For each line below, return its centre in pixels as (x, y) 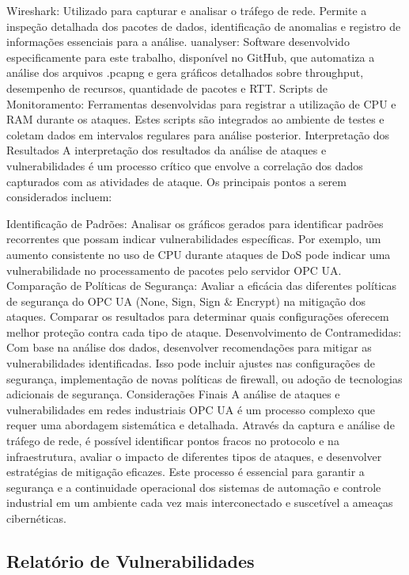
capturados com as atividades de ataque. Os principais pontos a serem (176, 181)
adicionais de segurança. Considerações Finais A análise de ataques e (173, 394)
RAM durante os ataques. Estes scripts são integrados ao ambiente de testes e (195, 119)
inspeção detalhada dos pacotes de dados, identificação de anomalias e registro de (204, 26)
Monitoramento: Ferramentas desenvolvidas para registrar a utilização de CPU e (201, 103)
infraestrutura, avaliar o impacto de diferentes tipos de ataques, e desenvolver (194, 456)
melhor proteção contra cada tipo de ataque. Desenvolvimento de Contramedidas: (204, 331)
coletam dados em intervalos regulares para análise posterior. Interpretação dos (198, 134)
